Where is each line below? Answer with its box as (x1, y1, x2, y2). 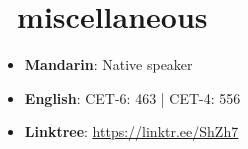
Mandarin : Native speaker (24, 54, 193, 75)
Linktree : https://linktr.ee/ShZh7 (24, 121, 239, 142)
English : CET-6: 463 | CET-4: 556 (24, 87, 241, 108)
